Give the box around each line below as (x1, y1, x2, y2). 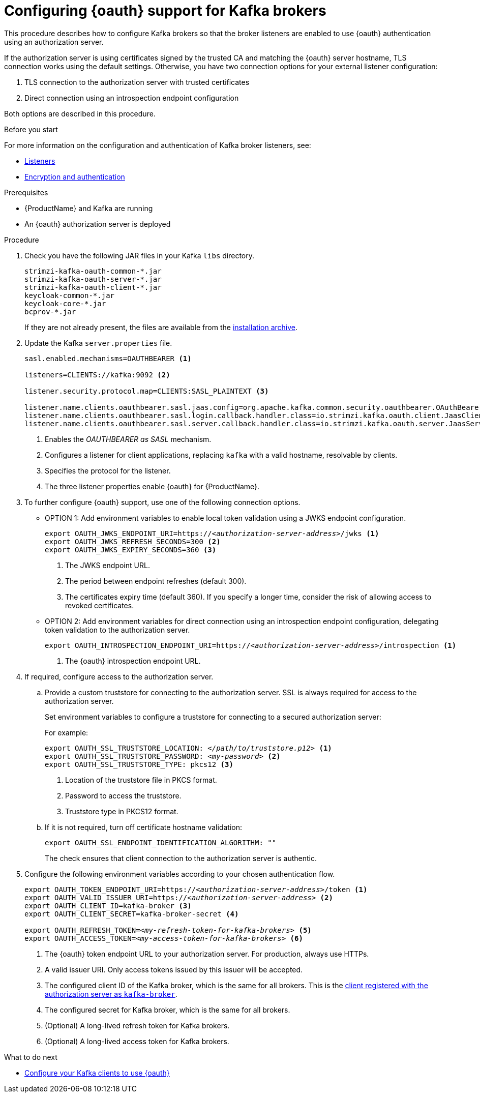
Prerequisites (4, 188, 48, 197)
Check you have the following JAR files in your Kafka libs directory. (24, 251, 255, 260)
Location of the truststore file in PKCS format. (65, 775, 217, 784)
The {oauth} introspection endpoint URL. (65, 656, 201, 665)
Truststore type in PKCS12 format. (65, 807, 178, 816)
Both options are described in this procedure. (4, 109, 156, 118)
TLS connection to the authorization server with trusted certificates (24, 77, 250, 86)
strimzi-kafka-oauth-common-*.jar (24, 266, 162, 275)
